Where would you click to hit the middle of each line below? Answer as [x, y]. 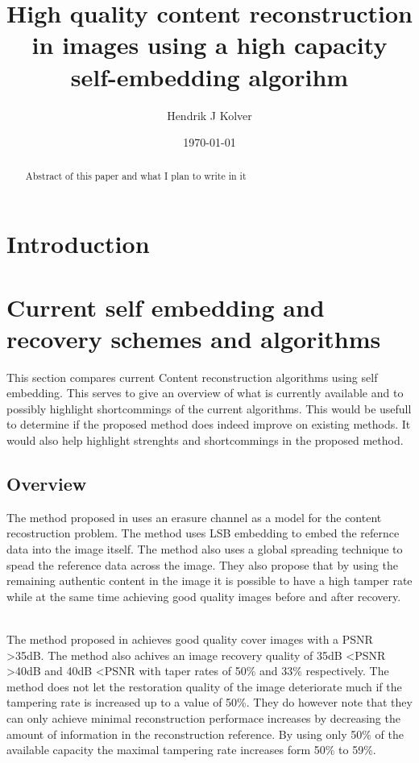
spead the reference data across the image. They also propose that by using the [202, 564]
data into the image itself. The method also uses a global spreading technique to [205, 549]
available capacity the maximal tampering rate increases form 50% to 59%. [191, 750]
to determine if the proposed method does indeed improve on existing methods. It [209, 424]
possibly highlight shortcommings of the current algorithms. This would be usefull [209, 408]
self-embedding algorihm [209, 76]
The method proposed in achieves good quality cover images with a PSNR [190, 639]
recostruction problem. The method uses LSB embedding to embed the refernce [203, 533]
